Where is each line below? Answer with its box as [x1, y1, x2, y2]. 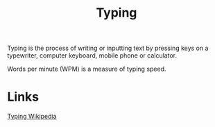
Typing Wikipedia [7, 112, 57, 121]
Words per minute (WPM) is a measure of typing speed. [7, 65, 166, 74]
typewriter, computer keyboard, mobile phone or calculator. [7, 51, 178, 60]
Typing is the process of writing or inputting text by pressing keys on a [7, 44, 209, 53]
